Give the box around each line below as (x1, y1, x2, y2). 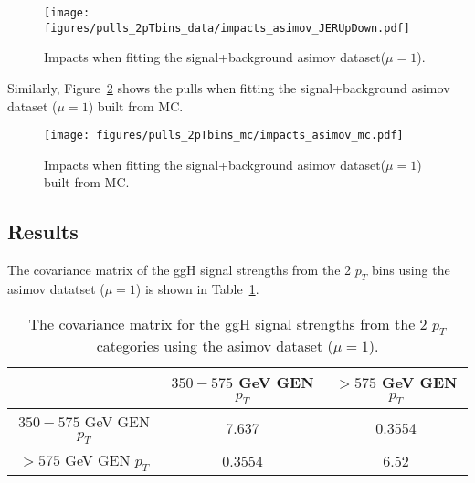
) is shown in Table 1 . (135, 278, 259, 298)
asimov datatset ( (7, 278, 105, 298)
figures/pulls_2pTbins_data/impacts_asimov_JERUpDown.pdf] (44, 21, 410, 35)
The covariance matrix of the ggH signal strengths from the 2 (7, 260, 352, 279)
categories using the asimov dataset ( (96, 334, 333, 356)
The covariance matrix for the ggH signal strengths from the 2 (28, 312, 427, 334)
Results (7, 217, 79, 246)
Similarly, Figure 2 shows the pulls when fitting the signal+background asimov (7, 78, 450, 97)
